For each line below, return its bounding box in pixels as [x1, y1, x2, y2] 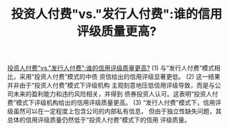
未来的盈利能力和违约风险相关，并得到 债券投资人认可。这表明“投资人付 [12, 90, 219, 98]
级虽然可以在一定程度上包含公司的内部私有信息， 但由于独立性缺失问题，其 [7, 107, 222, 115]
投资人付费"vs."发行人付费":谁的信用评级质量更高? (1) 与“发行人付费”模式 [7, 64, 215, 73]
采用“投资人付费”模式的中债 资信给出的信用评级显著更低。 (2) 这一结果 [19, 73, 221, 81]
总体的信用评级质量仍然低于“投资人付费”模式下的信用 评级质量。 [7, 115, 191, 124]
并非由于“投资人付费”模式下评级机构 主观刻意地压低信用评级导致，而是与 [7, 81, 215, 90]
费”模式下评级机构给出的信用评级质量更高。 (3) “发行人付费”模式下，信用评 [7, 98, 222, 107]
